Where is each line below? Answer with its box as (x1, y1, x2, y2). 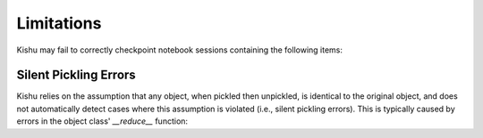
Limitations (16, 13, 102, 33)
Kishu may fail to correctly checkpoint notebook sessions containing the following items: (16, 45, 343, 55)
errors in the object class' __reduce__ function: (16, 116, 188, 126)
